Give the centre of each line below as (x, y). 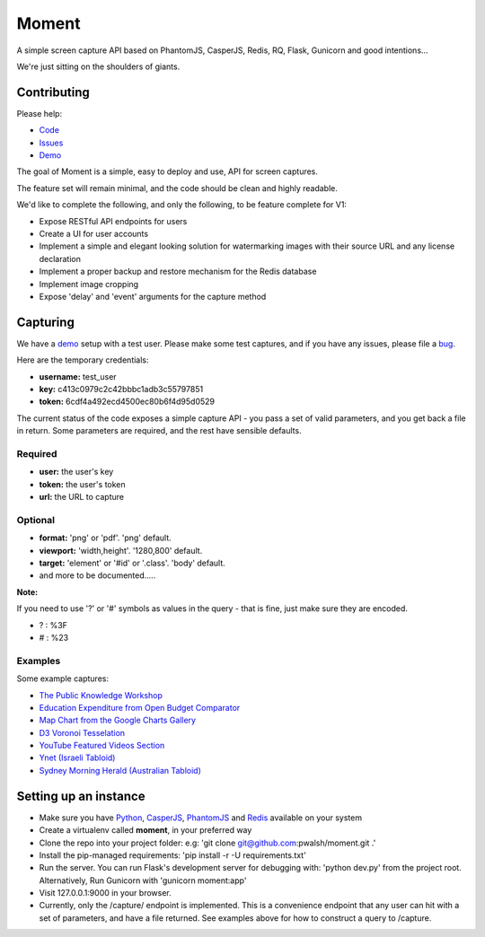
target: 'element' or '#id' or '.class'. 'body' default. (132, 563)
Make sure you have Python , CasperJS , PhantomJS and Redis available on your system (201, 818)
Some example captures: (63, 679)
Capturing (46, 322)
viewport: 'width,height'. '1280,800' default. (121, 550)
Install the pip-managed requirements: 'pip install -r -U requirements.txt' (173, 855)
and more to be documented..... (97, 575)
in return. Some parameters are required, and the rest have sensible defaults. (159, 431)
